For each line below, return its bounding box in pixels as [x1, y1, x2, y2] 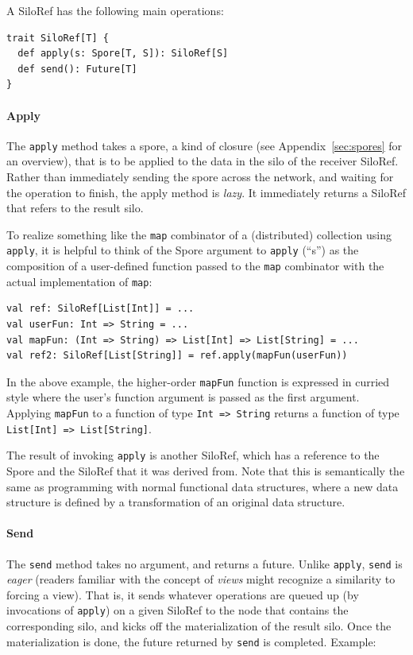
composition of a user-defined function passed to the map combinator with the [6, 258, 384, 274]
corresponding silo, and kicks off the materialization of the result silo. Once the [6, 618, 392, 634]
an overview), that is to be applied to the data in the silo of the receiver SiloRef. [6, 153, 399, 169]
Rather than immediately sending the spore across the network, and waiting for [6, 169, 394, 185]
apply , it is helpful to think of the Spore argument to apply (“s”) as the [6, 242, 359, 258]
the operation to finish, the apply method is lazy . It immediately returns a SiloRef [6, 184, 406, 200]
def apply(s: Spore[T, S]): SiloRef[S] [17, 48, 229, 60]
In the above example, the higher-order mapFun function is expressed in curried [6, 373, 390, 390]
